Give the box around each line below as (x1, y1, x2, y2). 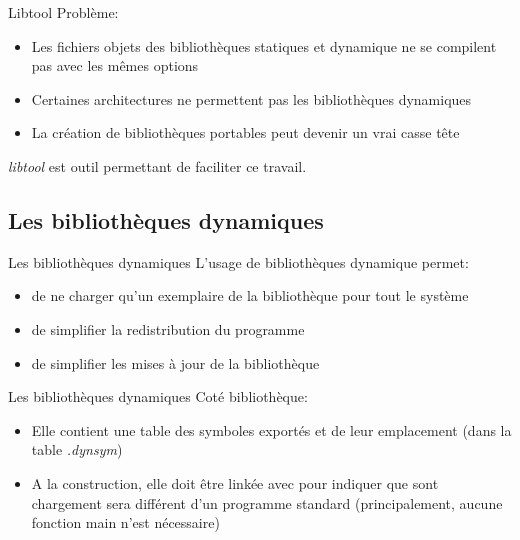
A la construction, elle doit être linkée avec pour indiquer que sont (31, 472, 439, 493)
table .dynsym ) (31, 439, 123, 460)
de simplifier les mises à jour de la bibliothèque (31, 352, 320, 373)
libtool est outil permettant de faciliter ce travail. (8, 155, 307, 176)
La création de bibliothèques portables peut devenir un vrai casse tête (31, 122, 460, 143)
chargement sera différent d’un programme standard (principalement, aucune (31, 492, 503, 513)
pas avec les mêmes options (31, 55, 199, 76)
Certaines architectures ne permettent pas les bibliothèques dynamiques (31, 88, 472, 109)
